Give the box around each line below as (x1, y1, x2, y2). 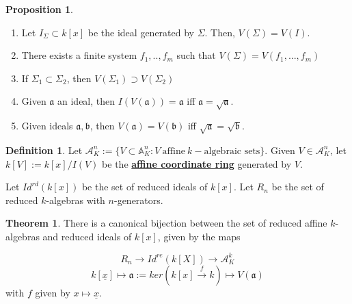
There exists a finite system (21, 48, 137, 62)
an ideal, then (57, 94, 116, 108)
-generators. (113, 192, 163, 207)
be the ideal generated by (87, 25, 194, 39)
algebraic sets (204, 146, 260, 156)
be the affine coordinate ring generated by (102, 156, 292, 170)
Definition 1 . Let (5, 142, 83, 157)
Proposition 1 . (5, 2, 73, 16)
